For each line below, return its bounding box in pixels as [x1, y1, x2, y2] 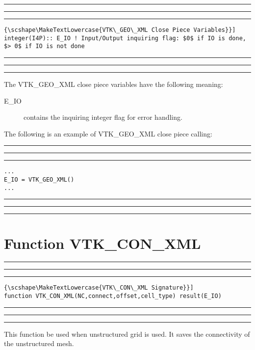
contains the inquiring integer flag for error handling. [24, 112, 182, 122]
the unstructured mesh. [4, 338, 74, 349]
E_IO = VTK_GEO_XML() [4, 176, 75, 183]
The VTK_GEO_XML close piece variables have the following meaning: [4, 79, 223, 89]
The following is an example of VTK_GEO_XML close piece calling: [4, 128, 212, 138]
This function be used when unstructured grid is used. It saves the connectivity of [4, 328, 250, 339]
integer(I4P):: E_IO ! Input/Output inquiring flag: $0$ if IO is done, [4, 34, 246, 42]
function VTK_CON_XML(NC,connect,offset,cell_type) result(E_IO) [4, 293, 222, 300]
